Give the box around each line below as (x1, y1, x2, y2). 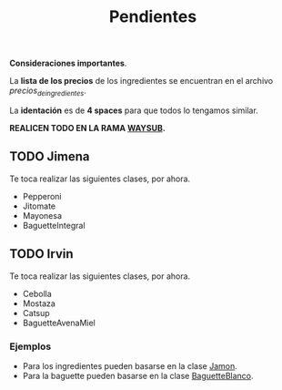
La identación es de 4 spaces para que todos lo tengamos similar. (9, 105, 259, 116)
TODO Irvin (9, 246, 74, 262)
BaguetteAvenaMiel (22, 317, 96, 328)
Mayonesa (22, 210, 62, 221)
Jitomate (22, 200, 56, 211)
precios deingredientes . (9, 85, 86, 97)
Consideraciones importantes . (9, 57, 127, 69)
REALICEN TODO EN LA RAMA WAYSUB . (9, 122, 166, 133)
